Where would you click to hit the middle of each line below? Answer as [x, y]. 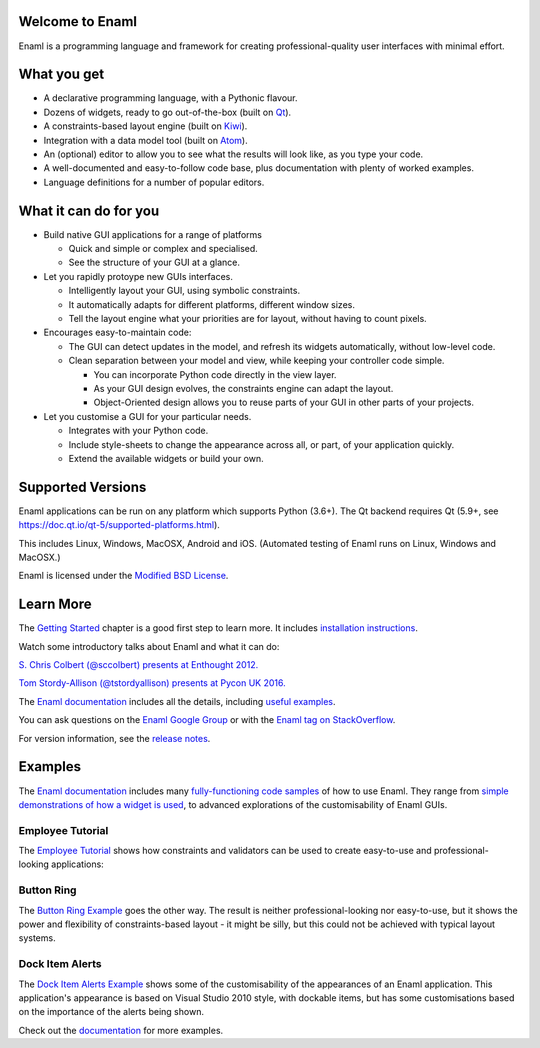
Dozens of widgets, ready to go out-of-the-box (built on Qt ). [167, 112]
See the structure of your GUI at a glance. [154, 262]
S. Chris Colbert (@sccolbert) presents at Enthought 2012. [138, 665]
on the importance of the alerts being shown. [111, 1012]
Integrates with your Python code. [138, 431]
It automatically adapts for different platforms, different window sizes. [211, 304]
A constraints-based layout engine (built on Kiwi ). [145, 126]
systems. [37, 938]
